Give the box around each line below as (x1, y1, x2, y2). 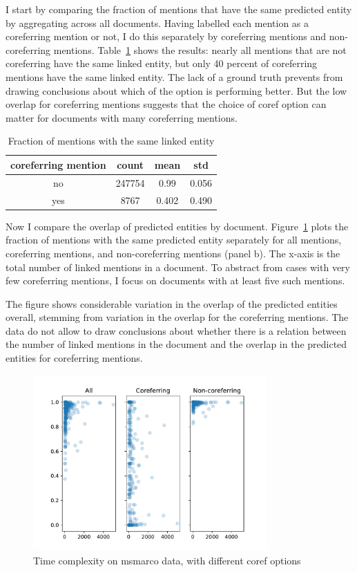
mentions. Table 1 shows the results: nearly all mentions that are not (53, 42, 347, 57)
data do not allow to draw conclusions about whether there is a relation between (6, 323, 347, 338)
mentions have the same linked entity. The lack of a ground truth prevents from (6, 69, 343, 84)
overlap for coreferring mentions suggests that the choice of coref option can (6, 97, 327, 111)
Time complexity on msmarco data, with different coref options (33, 553, 301, 567)
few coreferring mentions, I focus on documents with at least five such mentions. (6, 273, 345, 288)
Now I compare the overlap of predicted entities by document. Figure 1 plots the (6, 219, 349, 233)
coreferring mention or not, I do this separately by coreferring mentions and (6, 29, 327, 44)
